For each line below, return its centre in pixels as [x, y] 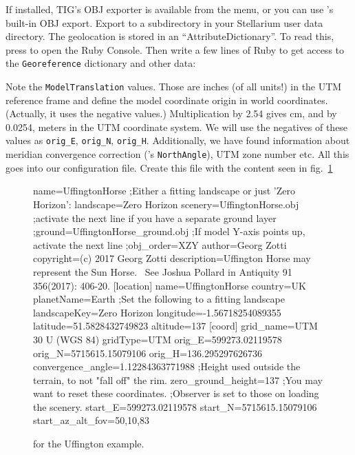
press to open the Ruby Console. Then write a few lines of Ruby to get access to [175, 49]
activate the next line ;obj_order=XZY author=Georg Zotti [160, 244]
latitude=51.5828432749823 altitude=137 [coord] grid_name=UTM [175, 326]
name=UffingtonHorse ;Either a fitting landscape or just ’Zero [164, 191]
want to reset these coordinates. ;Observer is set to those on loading [176, 393]
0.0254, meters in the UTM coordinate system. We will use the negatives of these [177, 127]
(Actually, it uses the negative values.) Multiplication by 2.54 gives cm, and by [171, 113]
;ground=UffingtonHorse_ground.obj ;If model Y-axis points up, [169, 231]
